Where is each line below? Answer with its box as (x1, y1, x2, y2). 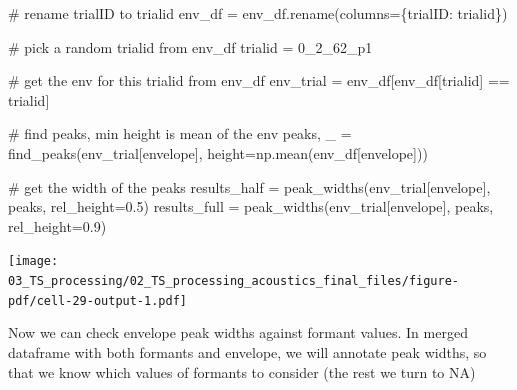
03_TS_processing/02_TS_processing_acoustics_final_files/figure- (8, 274, 460, 288)
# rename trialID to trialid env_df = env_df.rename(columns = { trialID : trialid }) (8, 3, 508, 23)
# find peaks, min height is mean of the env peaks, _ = (8, 123, 352, 144)
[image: (8, 254, 59, 269)
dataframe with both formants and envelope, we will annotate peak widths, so (8, 341, 487, 362)
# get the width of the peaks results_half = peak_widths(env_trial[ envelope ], (8, 176, 491, 197)
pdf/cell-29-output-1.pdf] (8, 293, 187, 308)
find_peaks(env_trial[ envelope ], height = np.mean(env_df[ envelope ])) (8, 142, 428, 163)
